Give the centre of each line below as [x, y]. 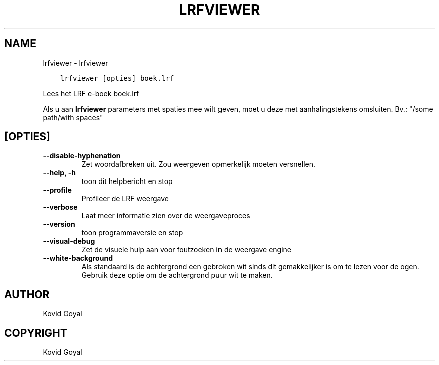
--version [59, 224]
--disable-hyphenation [82, 156]
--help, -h [59, 173]
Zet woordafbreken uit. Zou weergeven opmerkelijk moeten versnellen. [198, 164]
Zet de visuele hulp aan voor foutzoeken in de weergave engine [186, 250]
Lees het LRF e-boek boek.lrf [91, 93]
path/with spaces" [73, 117]
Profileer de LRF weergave [125, 199]
